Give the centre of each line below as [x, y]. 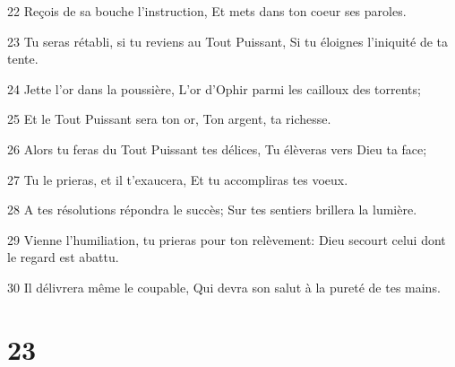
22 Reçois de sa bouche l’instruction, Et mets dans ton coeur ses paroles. [207, 11]
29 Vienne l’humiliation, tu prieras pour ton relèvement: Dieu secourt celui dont [227, 239]
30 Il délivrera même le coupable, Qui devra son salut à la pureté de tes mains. [224, 287]
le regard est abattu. [63, 257]
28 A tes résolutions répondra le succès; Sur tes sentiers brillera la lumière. [212, 210]
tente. [23, 59]
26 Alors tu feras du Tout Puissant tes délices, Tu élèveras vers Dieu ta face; [217, 149]
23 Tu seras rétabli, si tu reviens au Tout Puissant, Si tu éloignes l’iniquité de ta [228, 41]
